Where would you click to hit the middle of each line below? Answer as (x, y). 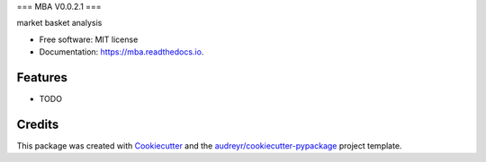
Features (42, 77)
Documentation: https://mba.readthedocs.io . (121, 52)
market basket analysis (59, 23)
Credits (38, 124)
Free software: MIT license (89, 39)
